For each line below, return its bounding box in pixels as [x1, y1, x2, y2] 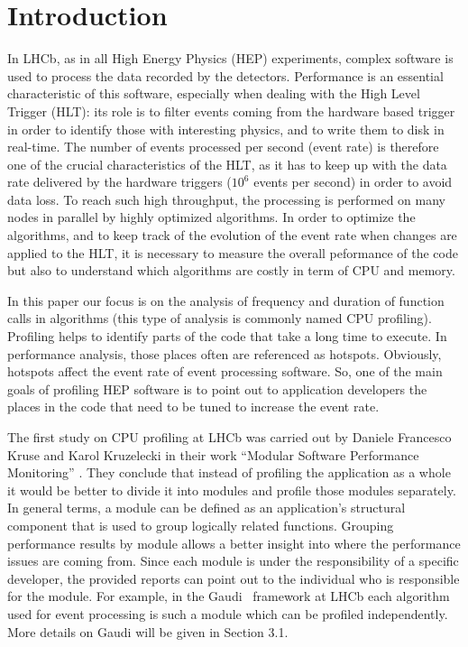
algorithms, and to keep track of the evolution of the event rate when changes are [7, 226, 457, 245]
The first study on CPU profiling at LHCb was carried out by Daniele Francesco [7, 428, 452, 446]
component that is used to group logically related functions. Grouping [7, 515, 394, 534]
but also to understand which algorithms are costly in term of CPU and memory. [7, 261, 455, 280]
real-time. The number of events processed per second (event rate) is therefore [7, 137, 439, 156]
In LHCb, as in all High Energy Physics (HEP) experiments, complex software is [7, 49, 454, 68]
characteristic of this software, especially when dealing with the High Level [7, 84, 420, 103]
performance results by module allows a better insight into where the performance [7, 533, 461, 552]
